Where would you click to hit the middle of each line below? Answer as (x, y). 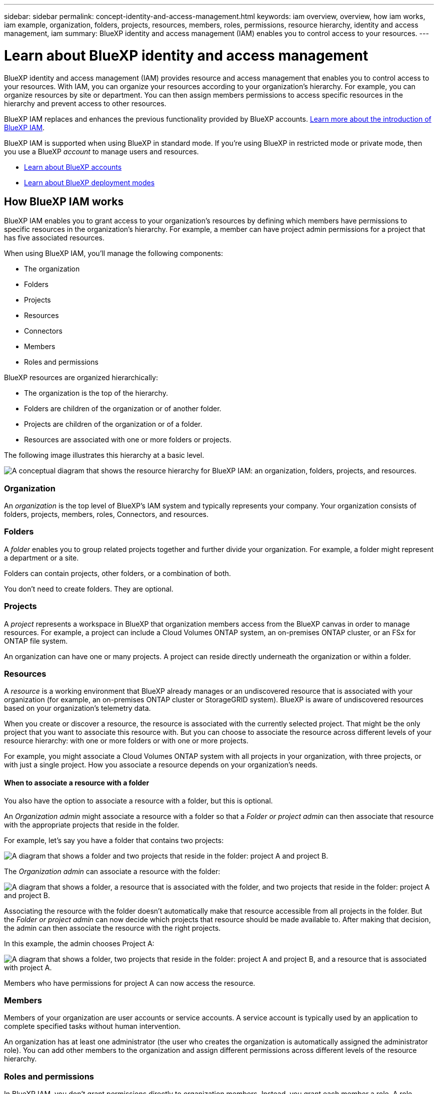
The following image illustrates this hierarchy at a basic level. (104, 455)
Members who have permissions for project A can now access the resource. (130, 983)
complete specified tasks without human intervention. (92, 1026)
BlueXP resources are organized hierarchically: (81, 378)
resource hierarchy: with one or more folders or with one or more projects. (126, 741)
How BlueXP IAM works (64, 201)
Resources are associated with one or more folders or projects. (128, 440)
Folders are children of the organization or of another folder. (123, 409)
